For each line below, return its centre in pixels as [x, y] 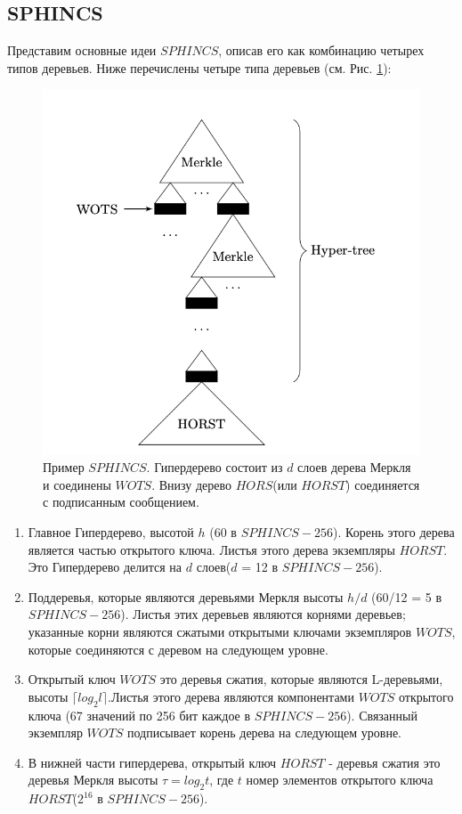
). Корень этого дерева [394, 532]
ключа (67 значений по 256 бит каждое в [139, 715]
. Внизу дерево [191, 484]
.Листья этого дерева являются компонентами [231, 696]
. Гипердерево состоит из [215, 467]
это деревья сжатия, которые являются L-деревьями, [301, 679]
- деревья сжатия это [385, 762]
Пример [64, 467]
